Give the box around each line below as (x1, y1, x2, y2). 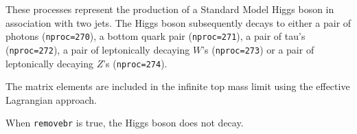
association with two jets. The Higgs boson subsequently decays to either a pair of (5, 15, 352, 30)
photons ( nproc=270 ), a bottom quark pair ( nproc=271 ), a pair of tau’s (5, 29, 306, 43)
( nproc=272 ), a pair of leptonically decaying (5, 42, 190, 56)
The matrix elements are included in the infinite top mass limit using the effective (5, 79, 350, 93)
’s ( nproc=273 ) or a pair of (202, 42, 314, 56)
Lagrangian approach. (5, 92, 97, 107)
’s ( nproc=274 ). (103, 56, 168, 70)
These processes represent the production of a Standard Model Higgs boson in (5, 2, 334, 16)
